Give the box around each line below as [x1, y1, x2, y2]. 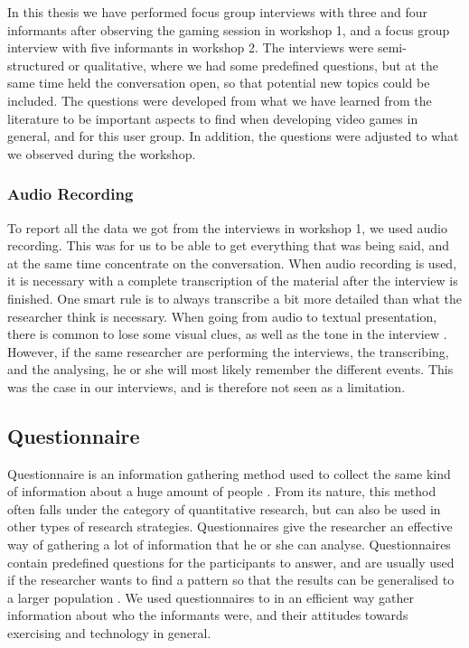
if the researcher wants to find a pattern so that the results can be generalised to [7, 570, 455, 589]
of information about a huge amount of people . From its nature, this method [7, 482, 436, 501]
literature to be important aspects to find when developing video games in [7, 108, 418, 127]
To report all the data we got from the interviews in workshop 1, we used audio [7, 218, 447, 237]
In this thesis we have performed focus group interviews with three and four [7, 3, 427, 21]
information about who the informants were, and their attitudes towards [7, 606, 408, 625]
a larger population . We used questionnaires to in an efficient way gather [7, 587, 414, 606]
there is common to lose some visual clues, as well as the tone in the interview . [7, 324, 447, 343]
